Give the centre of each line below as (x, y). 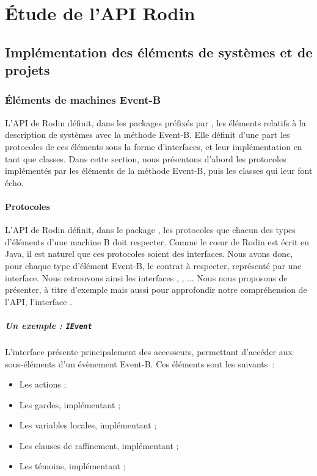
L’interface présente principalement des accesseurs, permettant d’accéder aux (149, 351)
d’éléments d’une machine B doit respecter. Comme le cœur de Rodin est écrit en (157, 241)
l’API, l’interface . (38, 301)
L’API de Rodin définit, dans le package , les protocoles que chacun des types (150, 230)
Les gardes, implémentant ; (70, 404)
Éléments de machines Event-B (83, 100)
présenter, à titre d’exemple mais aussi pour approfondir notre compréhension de (156, 290)
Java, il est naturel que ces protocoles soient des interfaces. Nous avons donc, (149, 254)
